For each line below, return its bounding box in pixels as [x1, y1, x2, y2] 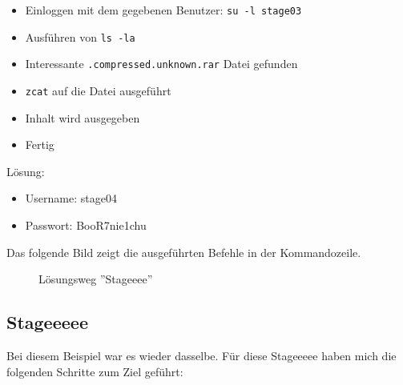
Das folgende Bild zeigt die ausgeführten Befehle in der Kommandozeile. [6, 243, 361, 260]
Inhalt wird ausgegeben [25, 109, 140, 126]
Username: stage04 [25, 190, 117, 207]
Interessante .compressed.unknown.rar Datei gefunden [25, 55, 298, 72]
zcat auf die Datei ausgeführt [25, 82, 171, 98]
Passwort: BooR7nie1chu [25, 217, 147, 233]
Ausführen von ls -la [25, 28, 135, 45]
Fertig [25, 136, 54, 153]
